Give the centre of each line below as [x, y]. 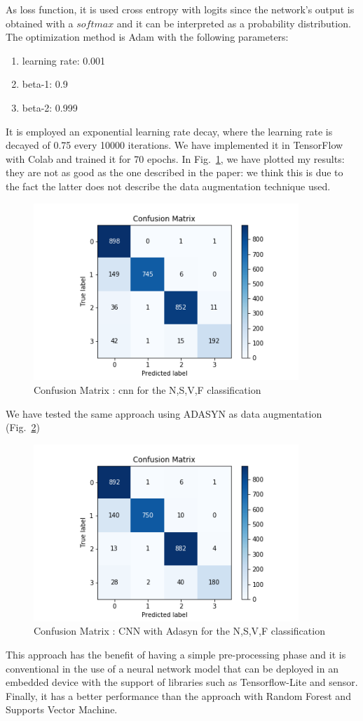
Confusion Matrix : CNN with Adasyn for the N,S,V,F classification [179, 631]
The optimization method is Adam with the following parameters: [147, 37]
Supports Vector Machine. [62, 709]
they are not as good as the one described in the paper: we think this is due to [174, 172]
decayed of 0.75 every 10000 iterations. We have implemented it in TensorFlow [174, 145]
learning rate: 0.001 [64, 60]
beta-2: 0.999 [50, 107]
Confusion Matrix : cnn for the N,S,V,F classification [148, 390]
